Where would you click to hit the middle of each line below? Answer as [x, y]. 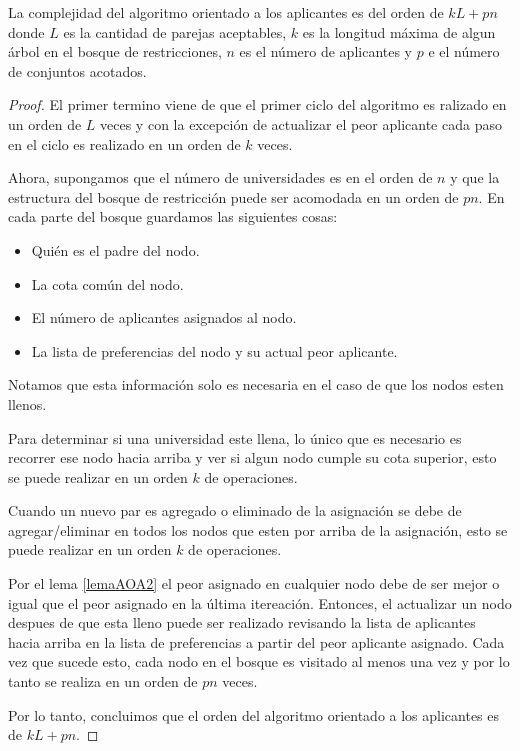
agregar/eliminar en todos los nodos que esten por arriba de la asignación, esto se [258, 529]
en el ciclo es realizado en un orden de [124, 143]
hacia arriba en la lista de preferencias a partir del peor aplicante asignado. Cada [256, 641]
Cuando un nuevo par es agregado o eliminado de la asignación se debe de [235, 510]
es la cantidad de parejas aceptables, [175, 31]
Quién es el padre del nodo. [115, 249]
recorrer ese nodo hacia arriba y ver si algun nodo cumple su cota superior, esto [252, 457]
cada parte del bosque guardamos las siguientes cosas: [173, 216]
